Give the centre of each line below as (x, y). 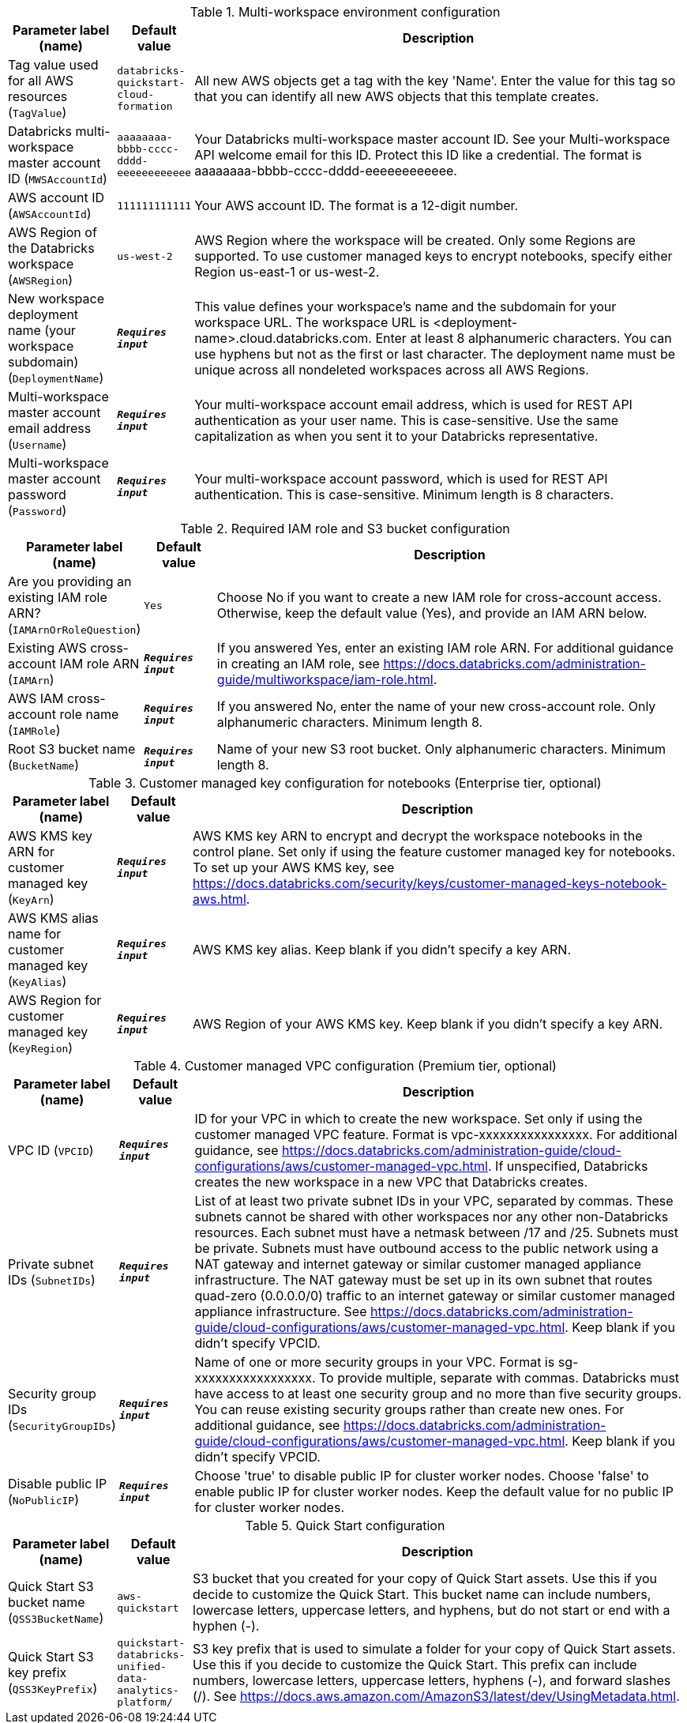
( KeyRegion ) (41, 1048)
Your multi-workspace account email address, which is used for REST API (413, 404)
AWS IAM (36, 698)
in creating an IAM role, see (298, 664)
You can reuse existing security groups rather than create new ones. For (409, 1409)
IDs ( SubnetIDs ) (52, 1280)
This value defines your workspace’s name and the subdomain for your (405, 307)
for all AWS (41, 81)
